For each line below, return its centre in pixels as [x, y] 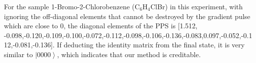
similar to [18, 54]
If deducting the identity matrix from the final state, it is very [151, 45]
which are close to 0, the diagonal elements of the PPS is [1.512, [101, 26]
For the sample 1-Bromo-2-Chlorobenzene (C [72, 6]
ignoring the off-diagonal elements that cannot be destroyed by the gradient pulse [127, 16]
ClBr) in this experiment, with [197, 6]
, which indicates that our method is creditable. [129, 54]
